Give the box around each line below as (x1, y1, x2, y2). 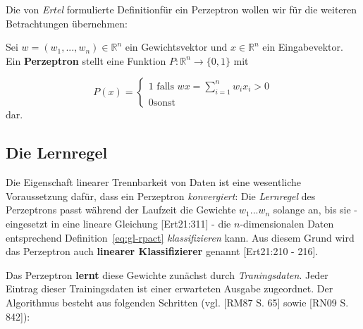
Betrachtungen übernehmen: (6, 15, 128, 30)
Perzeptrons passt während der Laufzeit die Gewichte (6, 202, 236, 217)
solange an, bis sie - (273, 202, 358, 217)
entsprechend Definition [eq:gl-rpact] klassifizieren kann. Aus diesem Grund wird (6, 230, 355, 244)
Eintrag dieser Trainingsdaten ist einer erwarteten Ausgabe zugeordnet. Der (6, 281, 333, 296)
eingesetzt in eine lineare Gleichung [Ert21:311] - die (6, 216, 231, 230)
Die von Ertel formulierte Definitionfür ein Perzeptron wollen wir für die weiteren (6, 2, 357, 16)
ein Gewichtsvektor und (125, 39, 228, 54)
